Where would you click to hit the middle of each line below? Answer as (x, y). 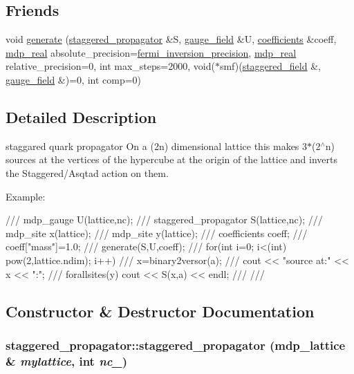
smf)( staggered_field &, (270, 66)
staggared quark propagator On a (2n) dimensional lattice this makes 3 (157, 146)
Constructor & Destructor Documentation (160, 311)
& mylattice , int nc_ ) (66, 361)
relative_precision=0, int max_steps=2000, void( (110, 66)
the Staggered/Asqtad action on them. (87, 172)
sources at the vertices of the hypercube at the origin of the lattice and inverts (171, 159)
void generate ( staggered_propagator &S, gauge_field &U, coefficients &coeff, (171, 39)
